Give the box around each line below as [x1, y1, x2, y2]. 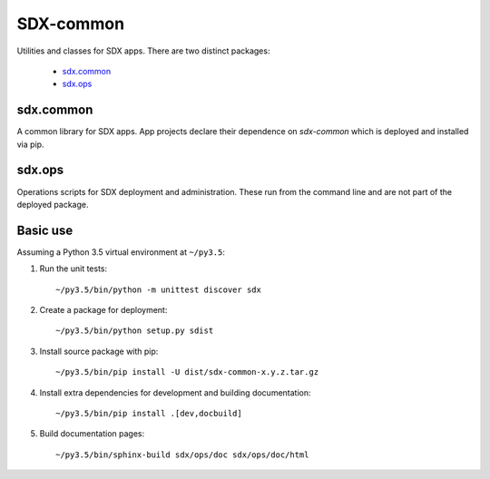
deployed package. [16, 199, 89, 210]
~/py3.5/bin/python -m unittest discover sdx [55, 284, 262, 295]
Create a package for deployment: [39, 305, 168, 315]
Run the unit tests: [39, 263, 108, 274]
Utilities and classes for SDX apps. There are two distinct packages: [16, 45, 270, 56]
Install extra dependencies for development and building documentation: [39, 386, 312, 398]
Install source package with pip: [39, 346, 159, 357]
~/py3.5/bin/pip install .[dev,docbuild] [55, 408, 242, 418]
